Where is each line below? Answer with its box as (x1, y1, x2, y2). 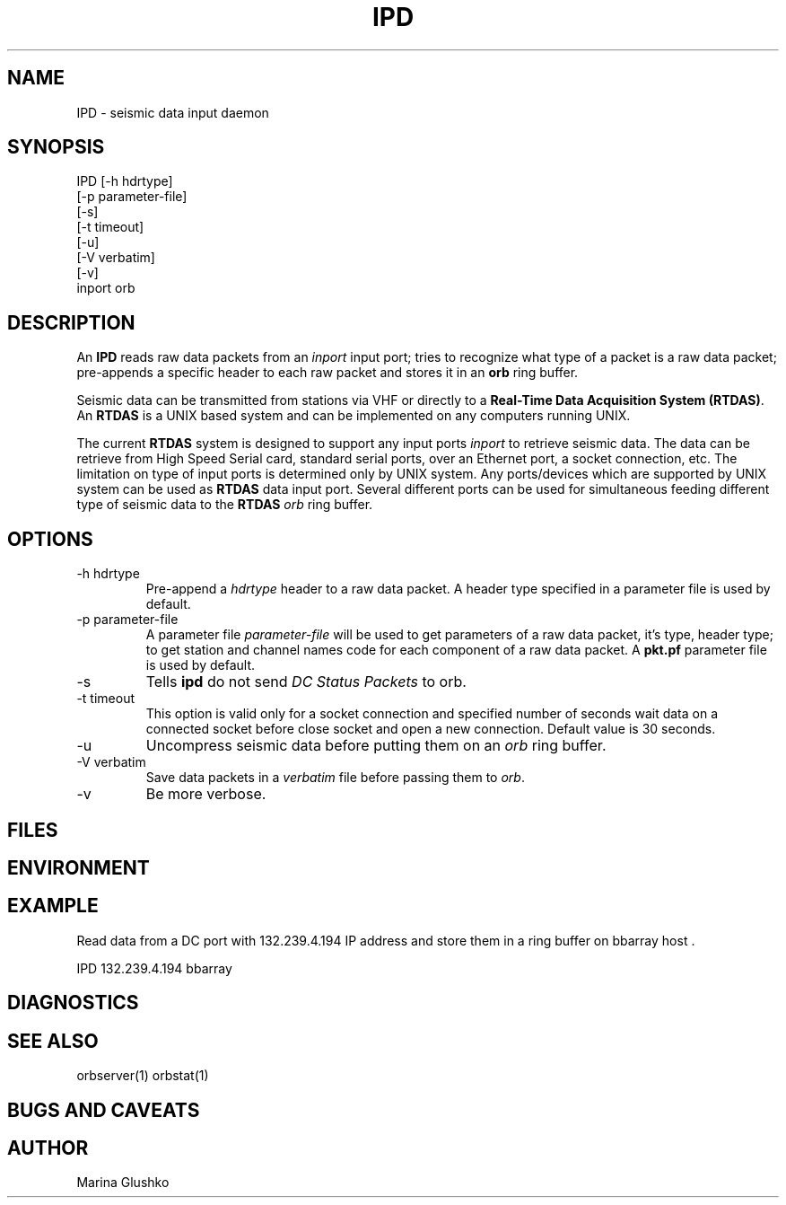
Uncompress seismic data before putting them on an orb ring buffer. (145, 736, 607, 755)
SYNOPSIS (7, 136, 105, 159)
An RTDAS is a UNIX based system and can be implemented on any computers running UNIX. (76, 408, 631, 424)
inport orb (76, 280, 135, 296)
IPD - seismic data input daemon (76, 104, 269, 120)
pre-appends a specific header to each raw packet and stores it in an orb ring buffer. (76, 365, 579, 381)
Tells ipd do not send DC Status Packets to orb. (145, 673, 467, 691)
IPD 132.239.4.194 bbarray (76, 960, 232, 976)
